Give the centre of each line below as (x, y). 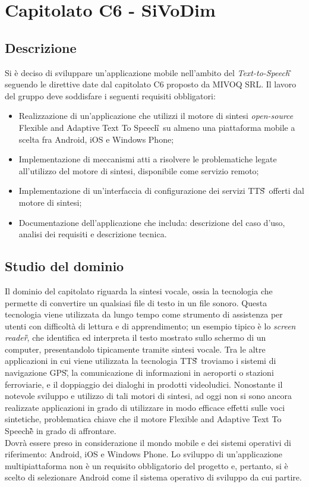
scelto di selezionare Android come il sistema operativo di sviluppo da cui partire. (153, 477)
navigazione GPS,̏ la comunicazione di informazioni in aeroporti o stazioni (139, 373)
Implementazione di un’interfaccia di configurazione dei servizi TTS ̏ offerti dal (161, 191)
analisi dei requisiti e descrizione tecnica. (93, 234)
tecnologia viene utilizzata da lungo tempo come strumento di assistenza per (144, 314)
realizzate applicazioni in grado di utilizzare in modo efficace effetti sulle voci (145, 407)
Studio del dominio (64, 266)
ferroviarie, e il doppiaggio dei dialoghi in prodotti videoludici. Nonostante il (144, 384)
